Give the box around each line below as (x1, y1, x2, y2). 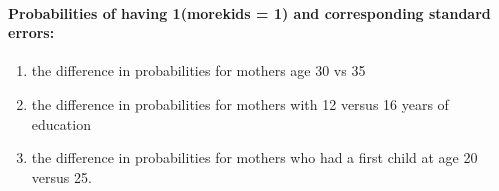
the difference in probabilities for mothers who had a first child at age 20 (31, 147, 478, 168)
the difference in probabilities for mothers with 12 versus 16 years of (31, 93, 449, 114)
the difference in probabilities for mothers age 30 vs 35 (31, 60, 366, 81)
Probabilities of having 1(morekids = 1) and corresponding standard (8, 2, 491, 23)
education (31, 113, 91, 134)
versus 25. (31, 166, 92, 187)
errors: (8, 22, 55, 43)
